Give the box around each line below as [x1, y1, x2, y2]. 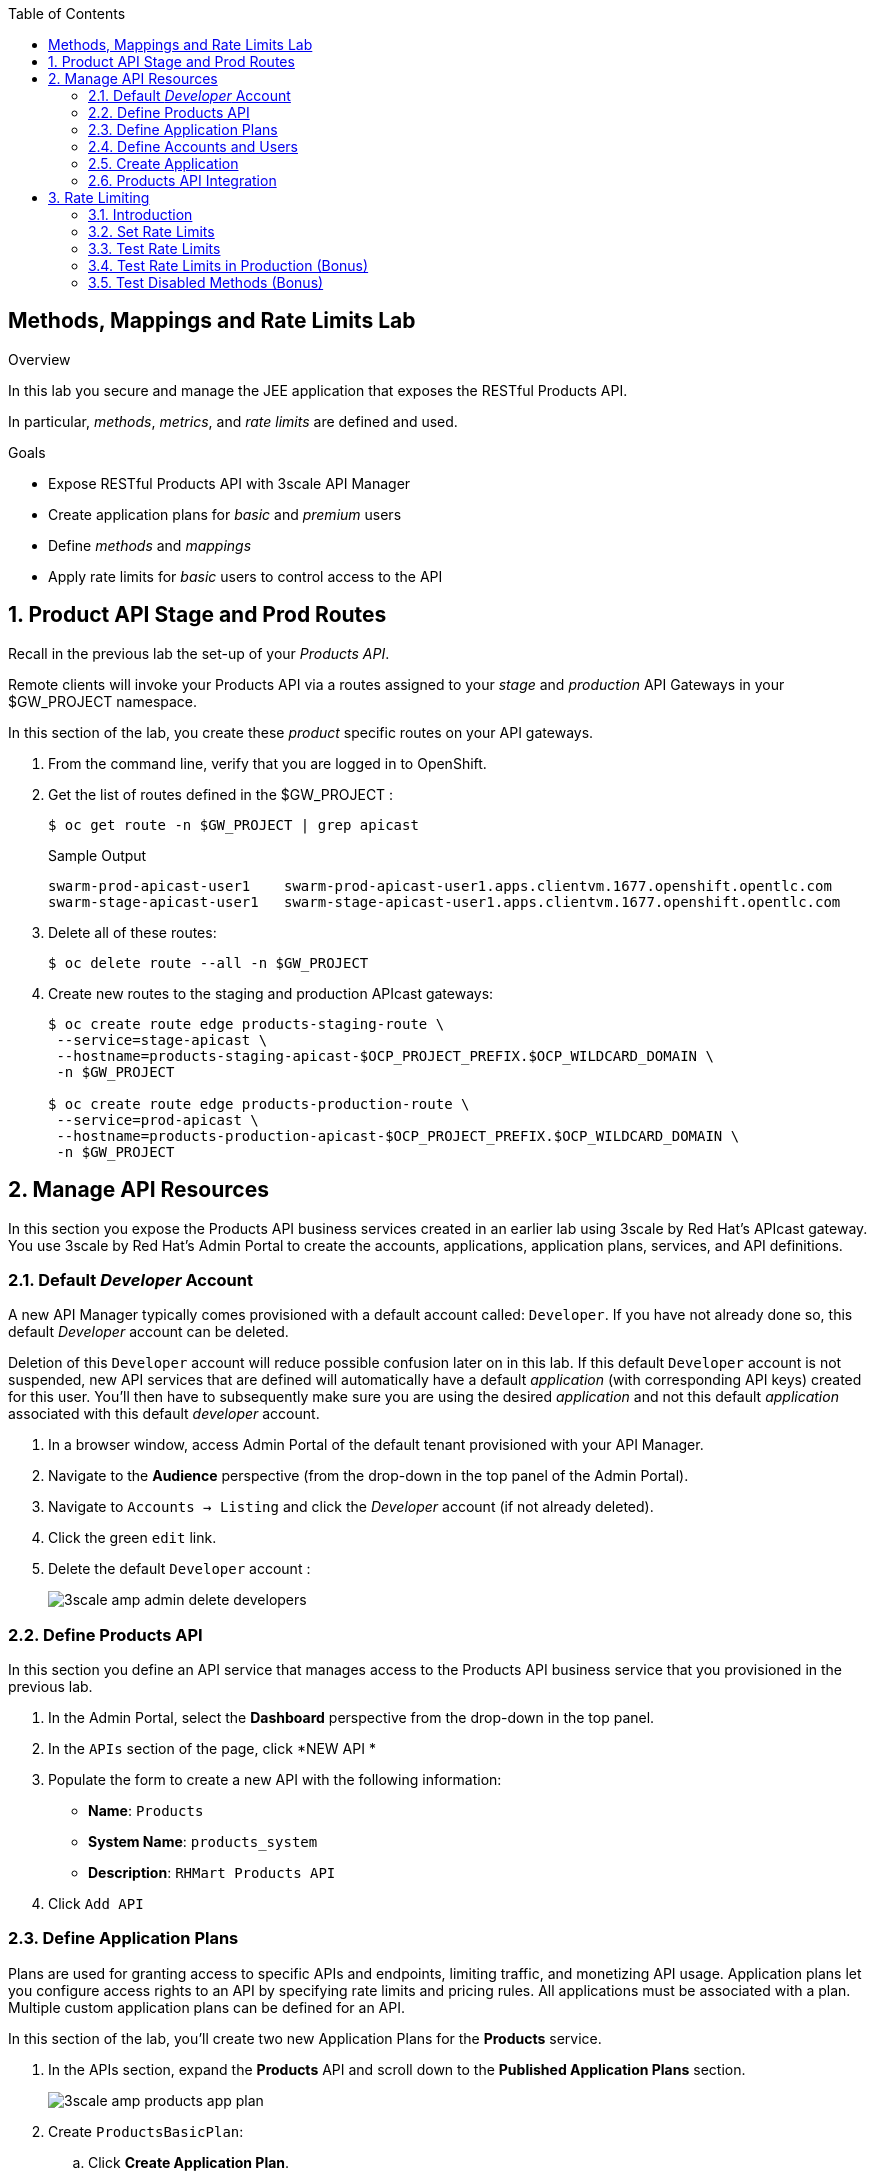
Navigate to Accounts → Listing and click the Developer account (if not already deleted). [48, 1498, 654, 1516]
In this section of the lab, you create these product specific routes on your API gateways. [8, 723, 594, 741]
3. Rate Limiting [48, 189, 150, 206]
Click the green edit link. [48, 1529, 217, 1547]
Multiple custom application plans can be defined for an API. [8, 1998, 406, 2016]
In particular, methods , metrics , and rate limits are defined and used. [8, 412, 458, 430]
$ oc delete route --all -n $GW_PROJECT [48, 954, 369, 971]
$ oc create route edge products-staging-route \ [48, 1015, 445, 1032]
